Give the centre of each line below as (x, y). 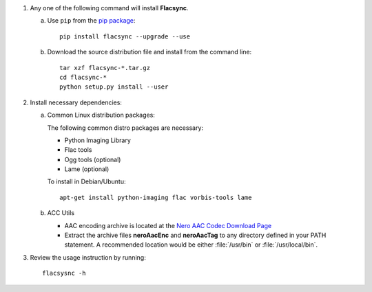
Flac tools (78, 150)
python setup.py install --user (114, 87)
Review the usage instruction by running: (88, 257)
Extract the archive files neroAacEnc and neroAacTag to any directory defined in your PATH (195, 235)
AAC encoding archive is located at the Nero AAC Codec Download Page (168, 225)
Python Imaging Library (97, 140)
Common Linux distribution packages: (101, 115)
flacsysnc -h (64, 273)
